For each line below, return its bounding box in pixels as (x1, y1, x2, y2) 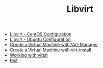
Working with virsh (9, 52, 48, 58)
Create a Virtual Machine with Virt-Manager (9, 42, 98, 48)
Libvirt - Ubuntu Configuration (9, 36, 71, 42)
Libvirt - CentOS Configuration (9, 31, 72, 37)
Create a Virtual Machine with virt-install (9, 47, 92, 53)
